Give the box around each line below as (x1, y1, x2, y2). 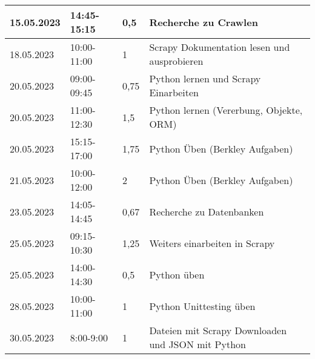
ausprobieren (149, 54, 204, 68)
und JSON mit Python (149, 337, 246, 351)
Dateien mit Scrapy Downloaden (149, 323, 287, 337)
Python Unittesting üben (149, 298, 256, 313)
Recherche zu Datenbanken (149, 204, 264, 219)
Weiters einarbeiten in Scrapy (149, 235, 275, 250)
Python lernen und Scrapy (149, 71, 261, 85)
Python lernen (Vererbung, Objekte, (149, 103, 303, 117)
